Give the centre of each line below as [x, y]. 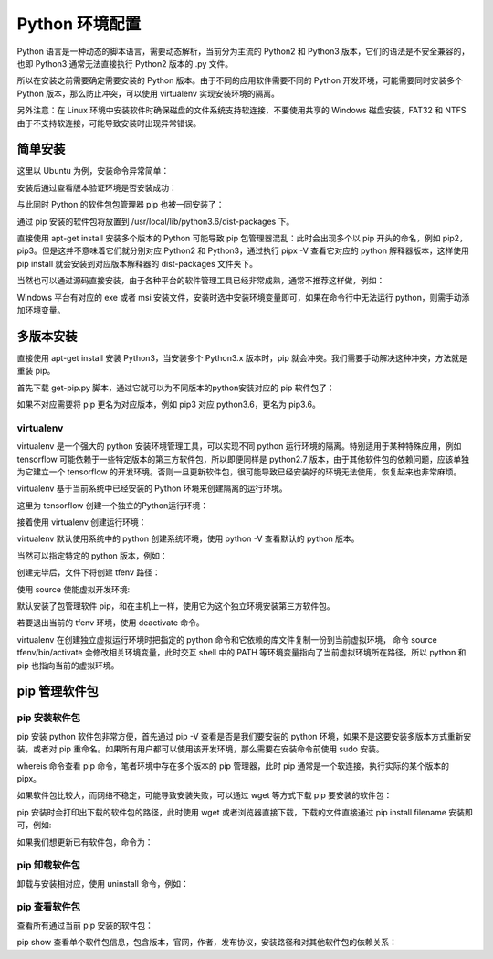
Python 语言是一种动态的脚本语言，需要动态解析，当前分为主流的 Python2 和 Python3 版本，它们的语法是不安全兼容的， [243, 51]
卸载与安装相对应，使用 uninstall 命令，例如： [103, 883]
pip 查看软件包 [49, 907]
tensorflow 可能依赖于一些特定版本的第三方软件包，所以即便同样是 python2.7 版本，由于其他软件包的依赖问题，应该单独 [243, 459]
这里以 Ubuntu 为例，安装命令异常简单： [93, 171]
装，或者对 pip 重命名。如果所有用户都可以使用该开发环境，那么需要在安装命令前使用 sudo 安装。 [200, 749]
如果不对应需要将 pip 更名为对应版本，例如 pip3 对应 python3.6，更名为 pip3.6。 [169, 404]
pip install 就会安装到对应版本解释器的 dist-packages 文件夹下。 [137, 263]
